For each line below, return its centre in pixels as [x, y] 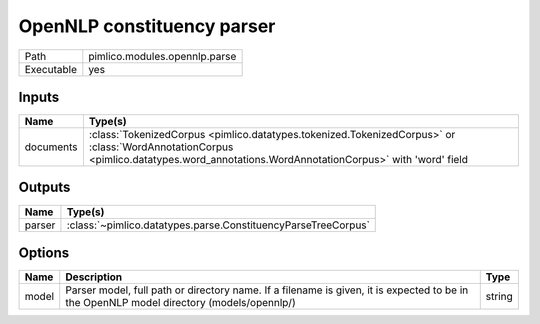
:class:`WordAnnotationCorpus [161, 147]
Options [44, 253]
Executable [50, 69]
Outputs [44, 187]
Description [94, 277]
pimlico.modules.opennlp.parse [162, 56]
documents [51, 147]
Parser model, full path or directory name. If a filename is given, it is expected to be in [267, 290]
